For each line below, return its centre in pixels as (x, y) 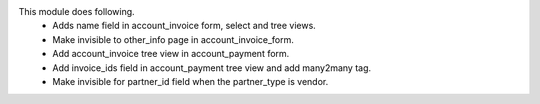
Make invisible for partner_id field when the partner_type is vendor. (190, 81)
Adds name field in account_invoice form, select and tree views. (184, 26)
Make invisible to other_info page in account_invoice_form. (173, 39)
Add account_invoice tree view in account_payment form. (171, 54)
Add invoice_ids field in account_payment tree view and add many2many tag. (212, 67)
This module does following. (76, 11)
